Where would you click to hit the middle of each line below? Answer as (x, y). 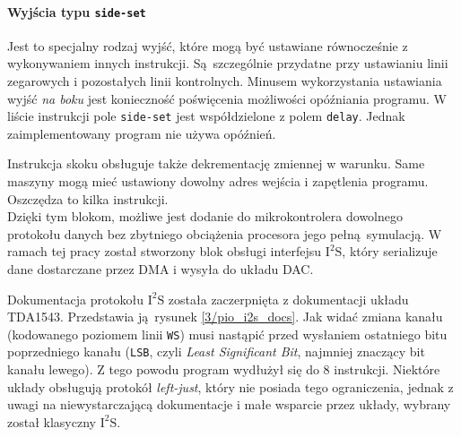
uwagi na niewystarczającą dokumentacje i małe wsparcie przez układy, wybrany (229, 404)
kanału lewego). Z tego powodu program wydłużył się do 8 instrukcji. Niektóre (224, 369)
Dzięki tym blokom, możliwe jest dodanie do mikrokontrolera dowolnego (205, 216)
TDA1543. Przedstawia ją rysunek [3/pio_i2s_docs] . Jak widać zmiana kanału (225, 317)
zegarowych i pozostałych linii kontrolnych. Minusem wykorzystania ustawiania (225, 81)
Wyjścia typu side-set (77, 11)
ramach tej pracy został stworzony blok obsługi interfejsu (165, 251)
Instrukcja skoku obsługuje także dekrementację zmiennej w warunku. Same (216, 163)
